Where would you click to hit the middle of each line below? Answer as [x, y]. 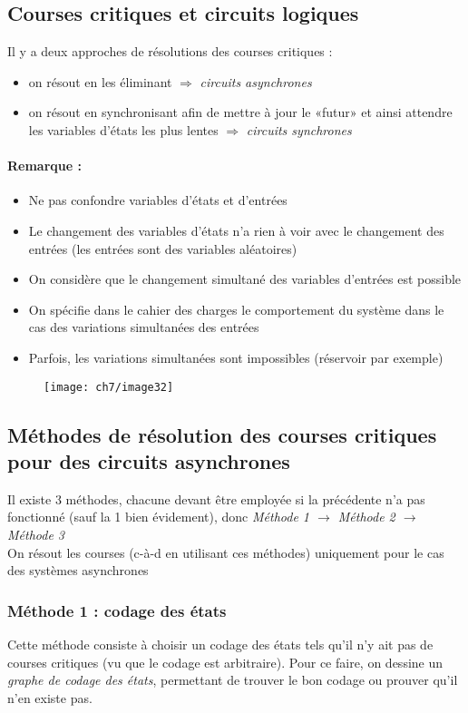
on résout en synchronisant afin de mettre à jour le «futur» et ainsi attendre [240, 112]
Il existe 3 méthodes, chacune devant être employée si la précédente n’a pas [216, 498]
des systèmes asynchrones [78, 570]
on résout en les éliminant [100, 81]
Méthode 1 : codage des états [117, 610]
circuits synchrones [299, 129]
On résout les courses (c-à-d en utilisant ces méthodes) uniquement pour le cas [226, 552]
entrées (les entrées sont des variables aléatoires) [163, 248]
